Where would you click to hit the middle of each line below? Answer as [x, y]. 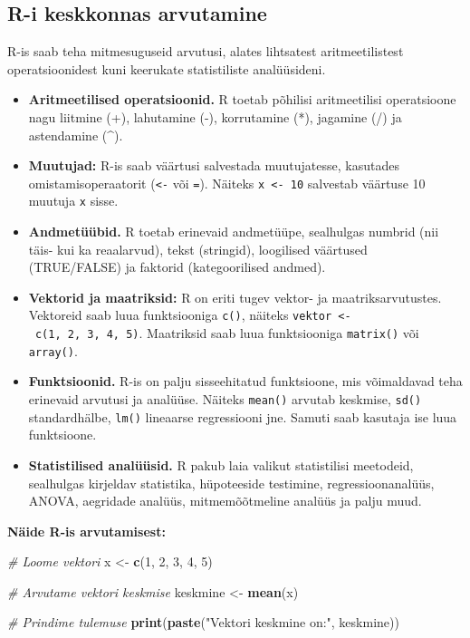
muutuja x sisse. [73, 201]
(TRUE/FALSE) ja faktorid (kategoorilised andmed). [177, 267]
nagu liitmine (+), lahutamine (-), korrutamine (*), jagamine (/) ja [215, 116]
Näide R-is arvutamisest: [86, 531]
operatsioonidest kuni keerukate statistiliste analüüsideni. [167, 68]
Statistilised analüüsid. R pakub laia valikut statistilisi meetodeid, [221, 464]
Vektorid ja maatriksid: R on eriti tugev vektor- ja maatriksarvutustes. [235, 297]
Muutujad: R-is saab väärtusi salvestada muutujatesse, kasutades [214, 165]
